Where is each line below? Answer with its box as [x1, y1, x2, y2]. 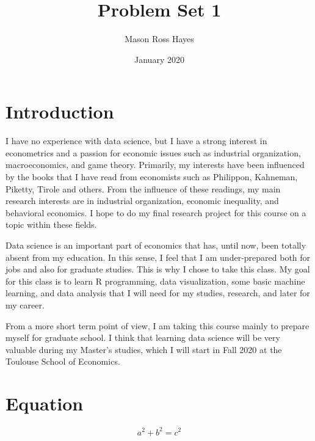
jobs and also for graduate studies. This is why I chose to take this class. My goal [5, 263, 310, 275]
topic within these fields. [5, 218, 97, 231]
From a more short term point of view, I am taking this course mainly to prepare [5, 319, 310, 332]
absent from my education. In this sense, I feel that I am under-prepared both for [5, 250, 311, 263]
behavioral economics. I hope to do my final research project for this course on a [5, 206, 306, 219]
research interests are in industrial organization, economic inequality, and [5, 194, 279, 207]
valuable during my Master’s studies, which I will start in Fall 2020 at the [5, 343, 282, 355]
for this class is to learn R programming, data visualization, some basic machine [5, 274, 305, 287]
